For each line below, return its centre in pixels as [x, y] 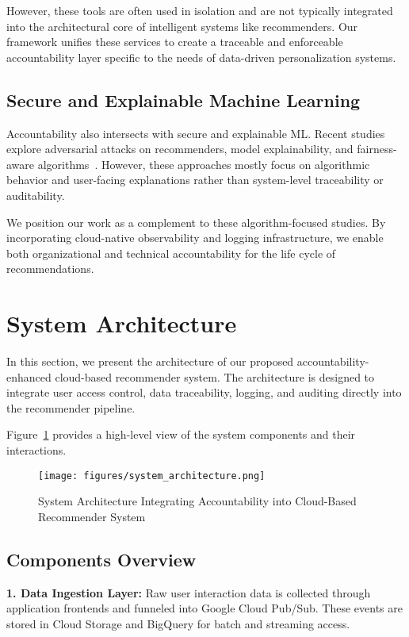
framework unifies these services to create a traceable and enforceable [175, 42]
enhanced [29, 376]
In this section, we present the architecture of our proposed [150, 361]
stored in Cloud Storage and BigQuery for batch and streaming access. [178, 623]
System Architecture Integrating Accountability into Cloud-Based [197, 501]
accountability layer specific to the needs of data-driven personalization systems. [201, 57]
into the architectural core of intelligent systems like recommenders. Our [182, 26]
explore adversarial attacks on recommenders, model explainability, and [180, 149]
